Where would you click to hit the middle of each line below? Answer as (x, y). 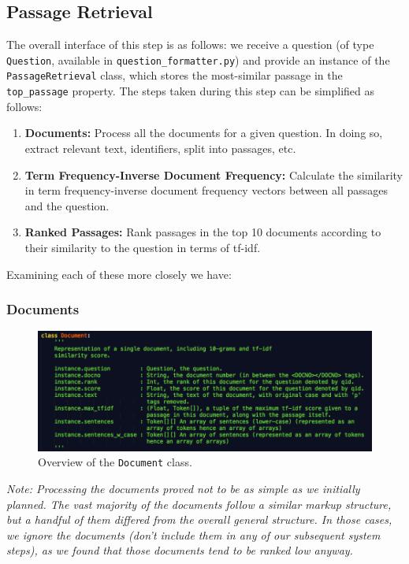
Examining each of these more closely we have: (119, 274)
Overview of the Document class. (115, 462)
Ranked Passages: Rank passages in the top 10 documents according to (203, 232)
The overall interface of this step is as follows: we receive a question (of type (190, 45)
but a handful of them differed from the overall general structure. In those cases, (199, 519)
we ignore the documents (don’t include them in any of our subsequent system (193, 534)
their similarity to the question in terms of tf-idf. (143, 247)
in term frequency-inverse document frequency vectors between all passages (206, 190)
